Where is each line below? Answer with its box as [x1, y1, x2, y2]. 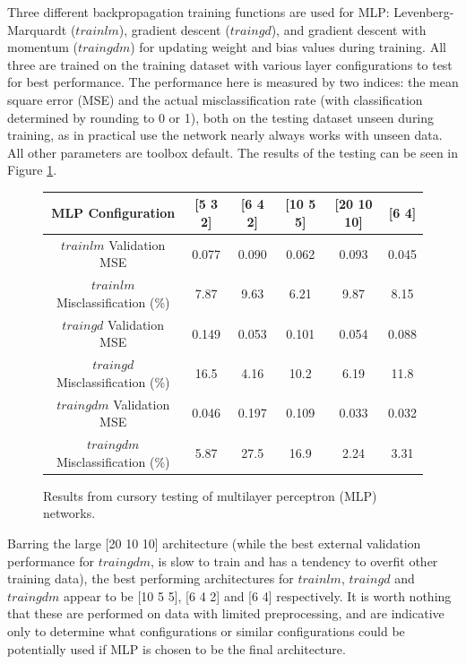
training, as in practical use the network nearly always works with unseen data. [7, 125, 443, 144]
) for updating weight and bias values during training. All [130, 38, 446, 56]
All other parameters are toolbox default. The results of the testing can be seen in [7, 142, 459, 161]
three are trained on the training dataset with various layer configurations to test [7, 55, 453, 73]
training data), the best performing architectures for [7, 569, 294, 588]
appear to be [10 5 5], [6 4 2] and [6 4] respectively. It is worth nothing [63, 586, 452, 605]
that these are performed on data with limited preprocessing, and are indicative [7, 604, 444, 623]
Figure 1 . [7, 160, 57, 179]
